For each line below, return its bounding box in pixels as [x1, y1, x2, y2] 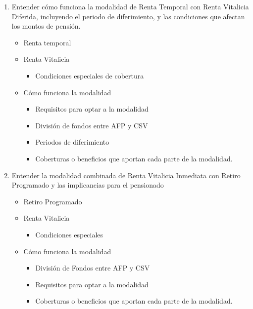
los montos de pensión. [11, 21, 81, 31]
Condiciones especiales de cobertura [35, 70, 144, 80]
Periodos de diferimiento [35, 137, 109, 147]
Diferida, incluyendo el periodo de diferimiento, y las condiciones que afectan [11, 11, 245, 21]
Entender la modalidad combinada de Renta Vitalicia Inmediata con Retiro [11, 170, 241, 180]
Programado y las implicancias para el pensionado [11, 180, 164, 190]
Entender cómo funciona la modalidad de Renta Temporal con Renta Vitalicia [11, 1, 249, 11]
